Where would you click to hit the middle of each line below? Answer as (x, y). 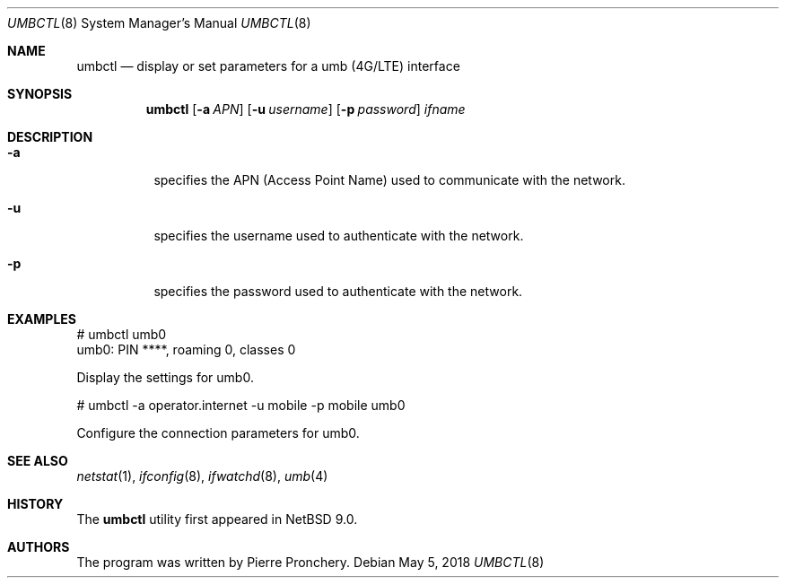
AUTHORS (39, 547)
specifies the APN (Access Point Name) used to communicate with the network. (389, 180)
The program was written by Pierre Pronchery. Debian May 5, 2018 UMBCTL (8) (310, 562)
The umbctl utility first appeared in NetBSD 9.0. (217, 519)
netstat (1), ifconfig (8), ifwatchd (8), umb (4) (202, 476)
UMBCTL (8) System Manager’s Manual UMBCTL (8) (159, 23)
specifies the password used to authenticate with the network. (338, 291)
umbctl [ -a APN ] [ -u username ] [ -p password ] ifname (306, 109)
